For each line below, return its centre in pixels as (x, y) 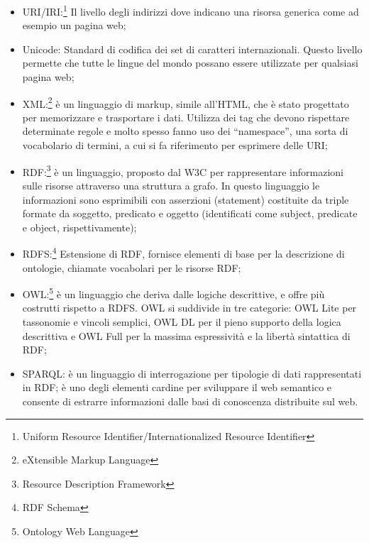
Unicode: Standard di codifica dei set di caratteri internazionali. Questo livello (192, 49)
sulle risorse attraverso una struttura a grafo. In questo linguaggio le (171, 185)
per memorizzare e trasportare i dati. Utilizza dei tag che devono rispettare (186, 117)
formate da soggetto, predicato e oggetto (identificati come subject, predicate (190, 213)
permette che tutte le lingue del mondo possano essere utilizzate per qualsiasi (190, 63)
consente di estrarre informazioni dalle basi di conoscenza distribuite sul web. (190, 401)
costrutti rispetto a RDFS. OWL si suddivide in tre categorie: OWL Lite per (189, 308)
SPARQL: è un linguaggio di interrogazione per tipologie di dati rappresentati (192, 373)
